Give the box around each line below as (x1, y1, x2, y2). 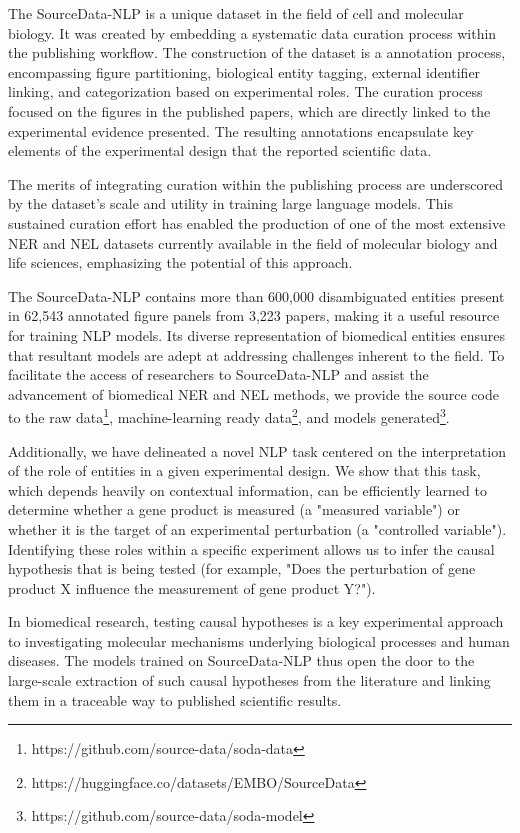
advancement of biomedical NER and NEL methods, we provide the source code (8, 383, 499, 404)
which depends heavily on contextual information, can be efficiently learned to (8, 479, 487, 500)
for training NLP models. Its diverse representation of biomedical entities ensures (8, 324, 505, 345)
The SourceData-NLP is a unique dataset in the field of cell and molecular (8, 3, 464, 23)
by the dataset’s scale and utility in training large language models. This (8, 193, 453, 214)
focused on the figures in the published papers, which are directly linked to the (8, 100, 491, 121)
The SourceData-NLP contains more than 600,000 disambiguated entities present (8, 285, 505, 306)
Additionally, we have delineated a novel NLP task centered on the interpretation (8, 440, 506, 461)
